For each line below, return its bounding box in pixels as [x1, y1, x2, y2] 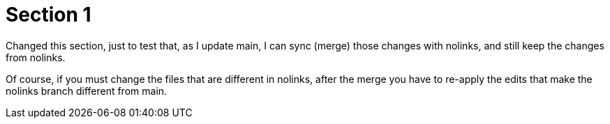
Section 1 [6, 3, 91, 26]
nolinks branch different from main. [6, 84, 168, 97]
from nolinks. [6, 51, 66, 63]
